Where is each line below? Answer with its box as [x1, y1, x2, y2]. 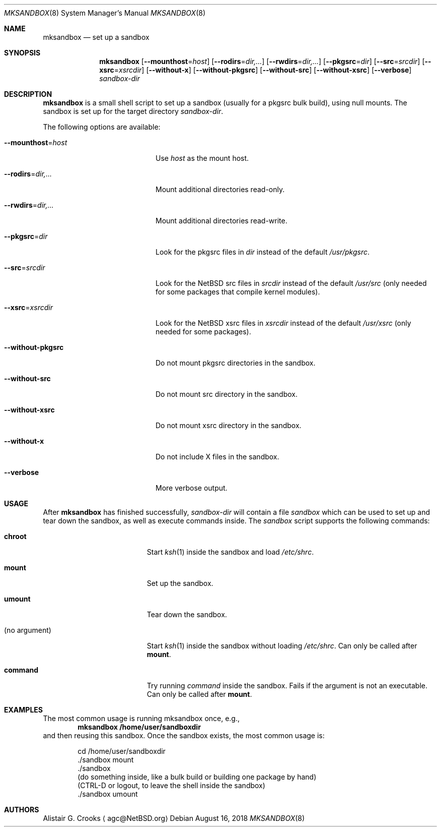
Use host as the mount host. [156, 154, 249, 162]
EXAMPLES [4, 705, 43, 714]
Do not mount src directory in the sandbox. [156, 390, 298, 398]
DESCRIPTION [4, 90, 52, 98]
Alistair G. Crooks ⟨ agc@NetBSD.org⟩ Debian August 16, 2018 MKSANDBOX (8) [43, 814, 305, 822]
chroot [4, 532, 27, 541]
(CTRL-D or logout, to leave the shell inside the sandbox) [78, 781, 265, 790]
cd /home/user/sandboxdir [78, 747, 166, 755]
